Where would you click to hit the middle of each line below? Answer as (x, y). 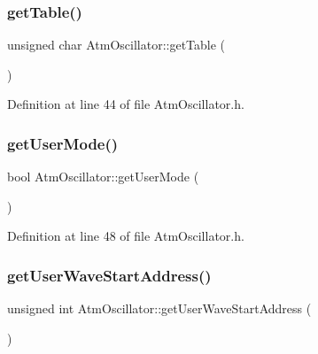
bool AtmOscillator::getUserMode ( (103, 177)
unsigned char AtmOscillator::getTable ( (116, 45)
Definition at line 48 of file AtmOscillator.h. (126, 236)
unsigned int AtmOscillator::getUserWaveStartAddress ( (159, 308)
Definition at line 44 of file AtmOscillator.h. (126, 104)
